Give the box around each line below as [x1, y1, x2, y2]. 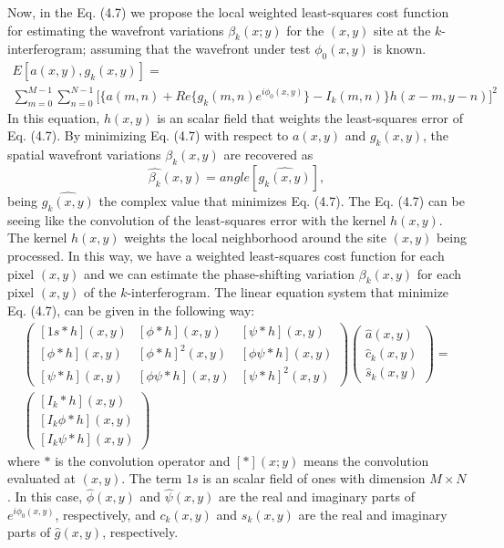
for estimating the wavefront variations [7, 20, 224, 39]
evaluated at [7, 469, 77, 488]
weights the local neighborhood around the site [124, 228, 387, 247]
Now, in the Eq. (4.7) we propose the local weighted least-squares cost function [7, 3, 449, 21]
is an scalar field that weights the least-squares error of [157, 108, 464, 127]
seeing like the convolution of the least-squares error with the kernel [7, 210, 386, 229]
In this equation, [7, 108, 100, 127]
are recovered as [223, 144, 314, 163]
